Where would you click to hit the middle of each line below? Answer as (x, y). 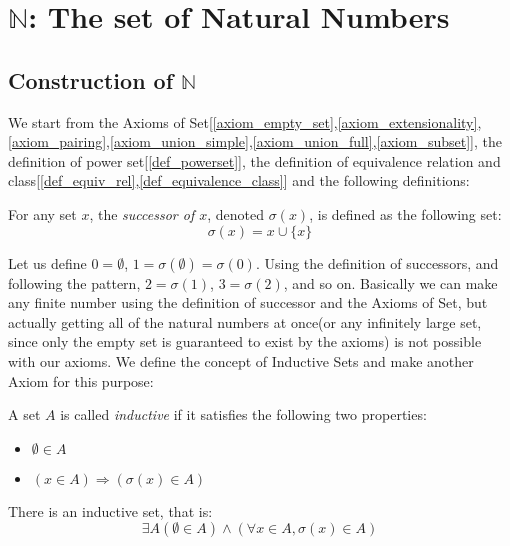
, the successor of (142, 213)
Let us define (47, 262)
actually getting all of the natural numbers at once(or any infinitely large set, (245, 321)
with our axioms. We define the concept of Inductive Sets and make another (241, 360)
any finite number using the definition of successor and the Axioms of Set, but (248, 302)
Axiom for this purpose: (81, 380)
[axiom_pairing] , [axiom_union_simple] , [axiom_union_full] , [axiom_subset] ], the (255, 141)
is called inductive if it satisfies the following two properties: (243, 414)
